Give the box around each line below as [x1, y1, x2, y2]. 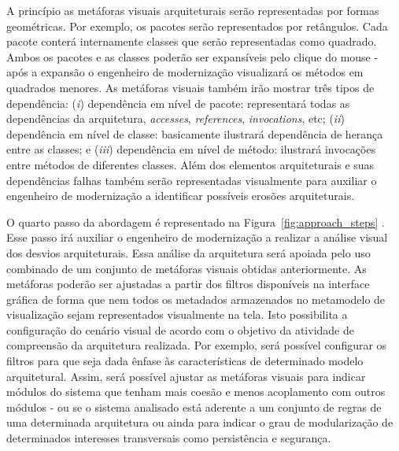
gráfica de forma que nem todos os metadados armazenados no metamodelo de [6, 290, 386, 307]
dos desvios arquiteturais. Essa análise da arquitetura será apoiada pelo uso [6, 244, 371, 261]
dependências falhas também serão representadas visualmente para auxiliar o [6, 172, 377, 188]
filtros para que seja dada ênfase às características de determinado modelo [6, 353, 364, 369]
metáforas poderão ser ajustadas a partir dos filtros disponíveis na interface [6, 275, 370, 292]
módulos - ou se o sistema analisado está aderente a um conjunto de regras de [6, 398, 382, 415]
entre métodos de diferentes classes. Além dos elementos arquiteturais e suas [6, 156, 375, 172]
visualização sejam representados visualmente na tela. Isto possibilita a [6, 306, 348, 323]
